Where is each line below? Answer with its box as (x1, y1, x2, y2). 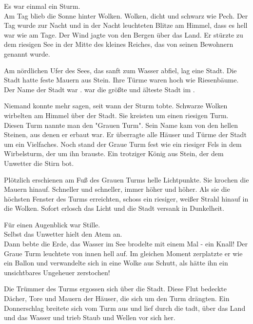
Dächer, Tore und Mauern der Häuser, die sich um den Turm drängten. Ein (4, 293, 230, 304)
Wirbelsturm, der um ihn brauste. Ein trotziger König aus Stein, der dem (4, 148, 224, 159)
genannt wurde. (4, 48, 50, 59)
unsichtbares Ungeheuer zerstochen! (4, 267, 110, 277)
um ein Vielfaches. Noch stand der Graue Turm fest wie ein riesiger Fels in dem (4, 139, 242, 149)
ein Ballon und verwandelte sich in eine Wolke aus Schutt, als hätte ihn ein (4, 258, 228, 268)
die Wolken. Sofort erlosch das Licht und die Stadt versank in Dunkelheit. (4, 203, 224, 213)
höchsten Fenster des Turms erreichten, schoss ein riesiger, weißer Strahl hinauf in (4, 193, 249, 203)
